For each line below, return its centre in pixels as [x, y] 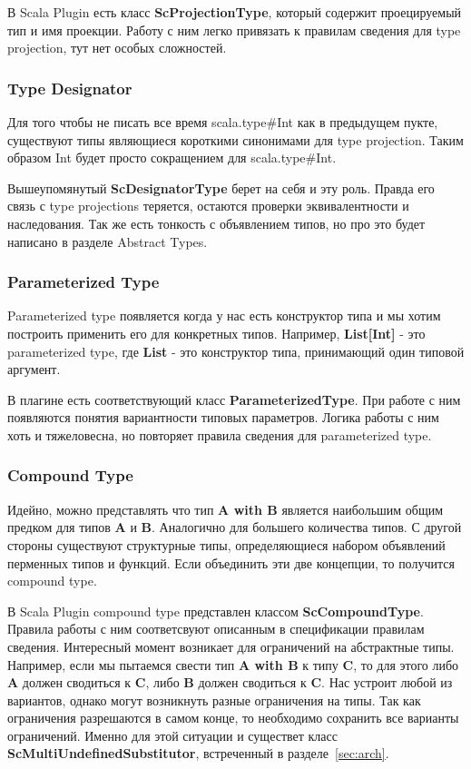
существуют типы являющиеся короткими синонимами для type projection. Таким [235, 139]
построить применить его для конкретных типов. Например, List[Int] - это [216, 333]
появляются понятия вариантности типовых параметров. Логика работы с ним [223, 417]
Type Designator [70, 88]
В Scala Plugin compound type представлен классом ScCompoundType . [216, 611]
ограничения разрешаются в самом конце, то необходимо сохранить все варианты [233, 718]
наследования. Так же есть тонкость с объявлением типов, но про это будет [216, 223]
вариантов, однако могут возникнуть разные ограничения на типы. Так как [214, 700]
